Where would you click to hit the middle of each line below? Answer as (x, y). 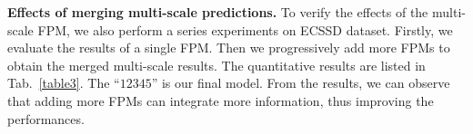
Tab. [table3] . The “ (64, 83)
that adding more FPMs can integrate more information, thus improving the (221, 100)
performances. (46, 118)
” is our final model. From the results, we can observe (301, 83)
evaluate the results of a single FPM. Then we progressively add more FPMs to (229, 48)
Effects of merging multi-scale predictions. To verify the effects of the (218, 12)
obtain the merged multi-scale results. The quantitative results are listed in (216, 65)
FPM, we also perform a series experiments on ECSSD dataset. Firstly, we (245, 29)
